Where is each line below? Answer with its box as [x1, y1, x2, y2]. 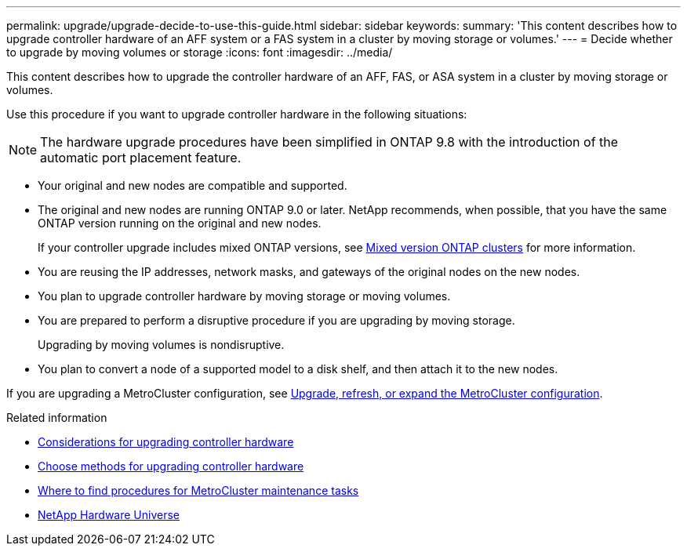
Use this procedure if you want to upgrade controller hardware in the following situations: [6, 107, 467, 121]
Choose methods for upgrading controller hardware [38, 459, 304, 473]
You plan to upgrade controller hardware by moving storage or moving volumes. [38, 289, 451, 303]
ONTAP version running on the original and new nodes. [38, 216, 322, 230]
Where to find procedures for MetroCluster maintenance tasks [38, 484, 359, 497]
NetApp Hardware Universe [38, 508, 180, 521]
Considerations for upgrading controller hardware [38, 435, 294, 448]
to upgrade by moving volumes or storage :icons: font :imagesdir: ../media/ [6, 45, 393, 59]
